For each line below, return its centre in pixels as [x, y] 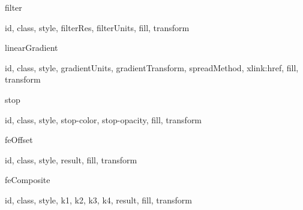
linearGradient [31, 48]
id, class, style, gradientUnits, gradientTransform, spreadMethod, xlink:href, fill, [152, 67]
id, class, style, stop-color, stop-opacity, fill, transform [103, 119]
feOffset [19, 140]
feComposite [28, 180]
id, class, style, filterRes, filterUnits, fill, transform [97, 27]
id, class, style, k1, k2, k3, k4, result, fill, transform [99, 200]
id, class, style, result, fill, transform [71, 159]
